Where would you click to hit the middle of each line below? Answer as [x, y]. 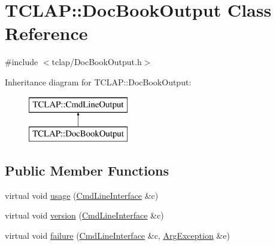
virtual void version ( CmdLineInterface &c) [84, 215]
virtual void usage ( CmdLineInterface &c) [82, 195]
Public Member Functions [87, 170]
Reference [46, 33]
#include [22, 62]
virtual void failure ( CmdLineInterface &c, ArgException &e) [117, 236]
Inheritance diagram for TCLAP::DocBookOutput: [98, 82]
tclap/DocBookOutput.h [97, 62]
